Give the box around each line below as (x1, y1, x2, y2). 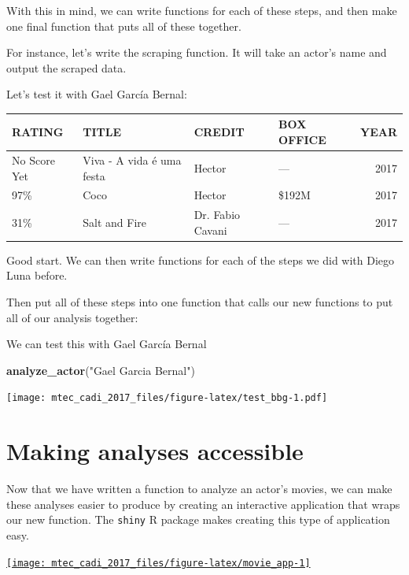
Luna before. (6, 267, 68, 284)
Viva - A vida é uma (83, 151, 182, 168)
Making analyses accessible (6, 435, 304, 467)
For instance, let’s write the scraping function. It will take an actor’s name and (6, 44, 387, 61)
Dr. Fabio (193, 206, 241, 223)
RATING (12, 124, 64, 140)
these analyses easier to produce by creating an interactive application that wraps (6, 495, 400, 512)
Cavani (193, 221, 227, 238)
